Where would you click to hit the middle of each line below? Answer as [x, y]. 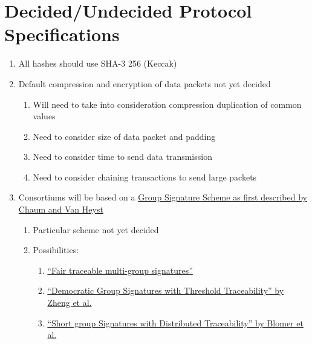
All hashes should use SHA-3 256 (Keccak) [98, 63]
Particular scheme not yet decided [96, 229]
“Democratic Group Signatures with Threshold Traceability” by [166, 290]
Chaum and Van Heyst [61, 209]
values [44, 116]
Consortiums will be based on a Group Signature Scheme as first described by [163, 197]
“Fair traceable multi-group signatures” [120, 270]
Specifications [62, 34]
